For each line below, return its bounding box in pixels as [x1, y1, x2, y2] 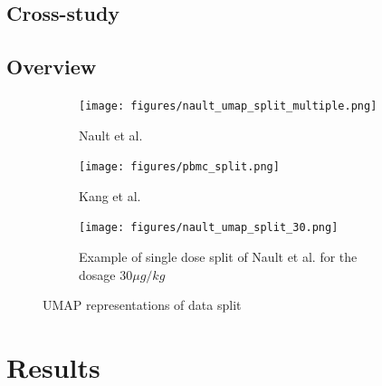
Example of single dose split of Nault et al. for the [79, 247, 358, 266]
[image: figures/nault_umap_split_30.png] [79, 221, 339, 235]
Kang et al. [79, 186, 141, 205]
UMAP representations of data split [43, 295, 242, 314]
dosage [79, 265, 116, 284]
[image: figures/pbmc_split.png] [79, 160, 280, 174]
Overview [6, 53, 97, 81]
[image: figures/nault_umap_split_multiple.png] [79, 99, 377, 112]
